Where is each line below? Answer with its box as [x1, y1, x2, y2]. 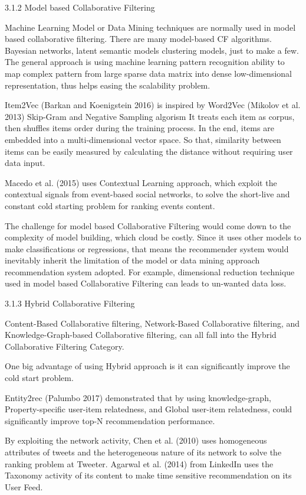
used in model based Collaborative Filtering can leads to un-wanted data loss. [5, 277, 287, 289]
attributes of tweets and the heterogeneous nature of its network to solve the [5, 446, 282, 458]
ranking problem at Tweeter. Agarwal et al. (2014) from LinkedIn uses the [5, 457, 274, 470]
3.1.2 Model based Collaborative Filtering [5, 1, 155, 13]
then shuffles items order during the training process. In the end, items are [5, 122, 274, 134]
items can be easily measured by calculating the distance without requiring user [5, 145, 293, 157]
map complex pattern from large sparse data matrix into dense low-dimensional [5, 67, 292, 79]
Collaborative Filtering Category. [5, 340, 124, 352]
